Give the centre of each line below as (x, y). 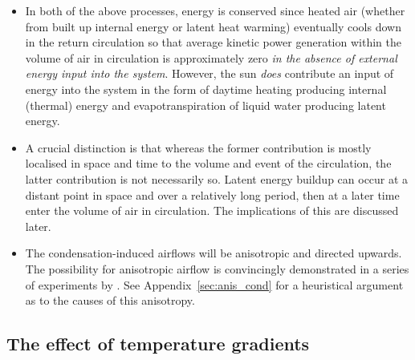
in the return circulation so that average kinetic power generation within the (213, 42)
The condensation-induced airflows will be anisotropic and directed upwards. (214, 253)
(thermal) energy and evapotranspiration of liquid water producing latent (205, 105)
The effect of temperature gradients (158, 344)
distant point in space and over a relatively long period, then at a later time (212, 194)
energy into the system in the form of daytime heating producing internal (206, 89)
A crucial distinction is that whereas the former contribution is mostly (198, 147)
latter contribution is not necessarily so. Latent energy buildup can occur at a (217, 178)
